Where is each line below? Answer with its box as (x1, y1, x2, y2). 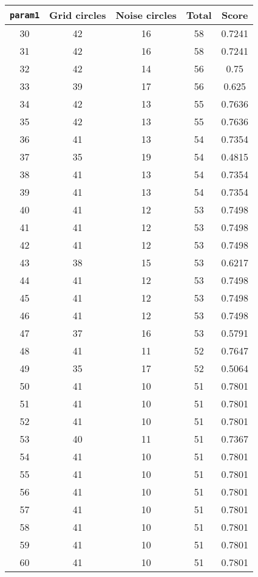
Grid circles (49, 8, 106, 22)
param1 (10, 10, 40, 20)
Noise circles (115, 8, 177, 22)
